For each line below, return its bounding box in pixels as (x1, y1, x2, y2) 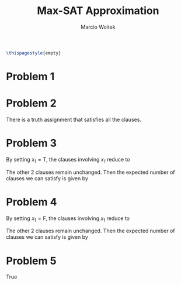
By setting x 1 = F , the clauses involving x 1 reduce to (6, 215, 130, 223)
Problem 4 (6, 195, 57, 208)
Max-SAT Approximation (37, 4, 159, 18)
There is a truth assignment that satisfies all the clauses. (6, 116, 142, 123)
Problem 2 (6, 97, 57, 110)
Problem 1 (6, 70, 55, 83)
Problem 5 (6, 254, 57, 267)
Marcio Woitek (81, 23, 116, 30)
